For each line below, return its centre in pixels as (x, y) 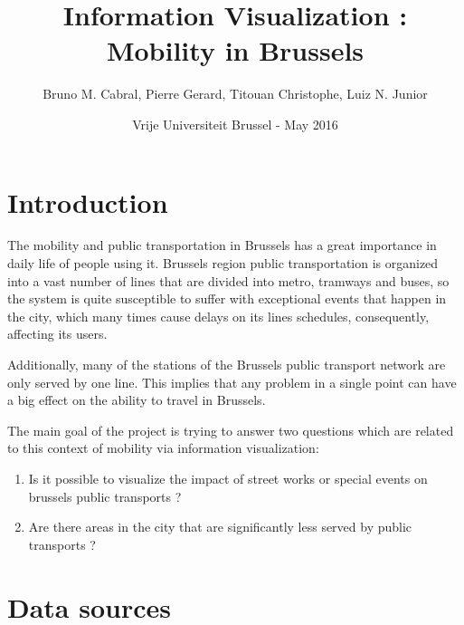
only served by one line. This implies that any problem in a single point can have (232, 382)
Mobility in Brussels (235, 50)
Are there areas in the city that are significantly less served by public (220, 527)
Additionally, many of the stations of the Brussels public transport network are (227, 364)
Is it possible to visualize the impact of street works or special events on (228, 478)
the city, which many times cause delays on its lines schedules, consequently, (218, 316)
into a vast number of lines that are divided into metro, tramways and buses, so (228, 280)
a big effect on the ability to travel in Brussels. (137, 400)
